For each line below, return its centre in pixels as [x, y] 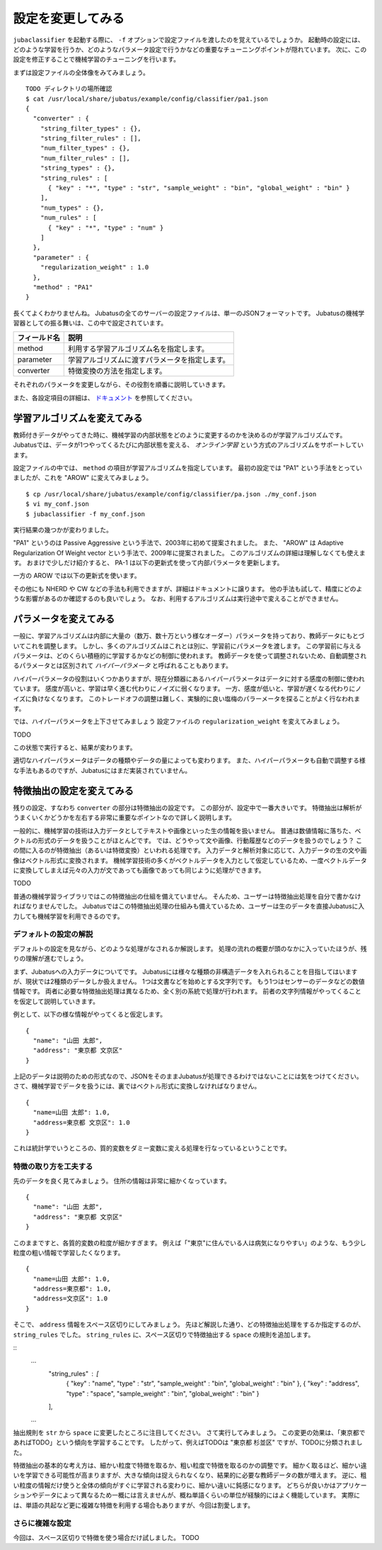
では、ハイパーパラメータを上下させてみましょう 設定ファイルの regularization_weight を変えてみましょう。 [178, 721]
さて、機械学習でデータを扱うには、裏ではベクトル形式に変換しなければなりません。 [137, 1086]
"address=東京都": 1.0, [72, 1289]
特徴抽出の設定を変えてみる [73, 791]
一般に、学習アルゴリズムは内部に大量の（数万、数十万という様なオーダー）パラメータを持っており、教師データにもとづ [189, 636]
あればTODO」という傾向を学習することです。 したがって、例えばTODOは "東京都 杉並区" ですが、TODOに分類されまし [188, 1442]
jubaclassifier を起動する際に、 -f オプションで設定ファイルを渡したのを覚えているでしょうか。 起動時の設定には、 [189, 40]
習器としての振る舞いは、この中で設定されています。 [90, 323]
